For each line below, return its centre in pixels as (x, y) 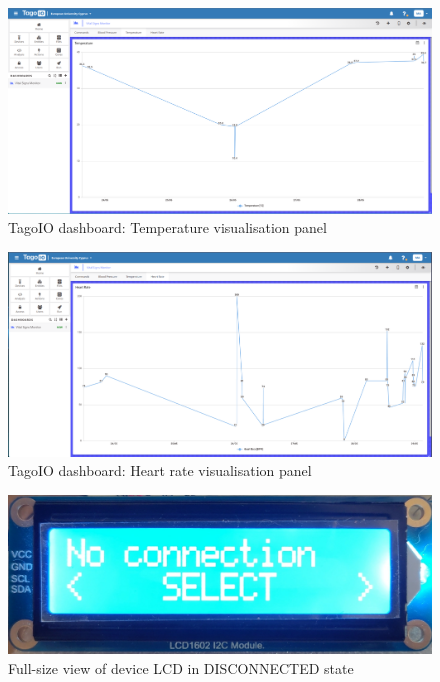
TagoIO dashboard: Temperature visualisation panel (167, 227)
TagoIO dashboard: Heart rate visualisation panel (160, 470)
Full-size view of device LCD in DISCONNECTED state (181, 667)
